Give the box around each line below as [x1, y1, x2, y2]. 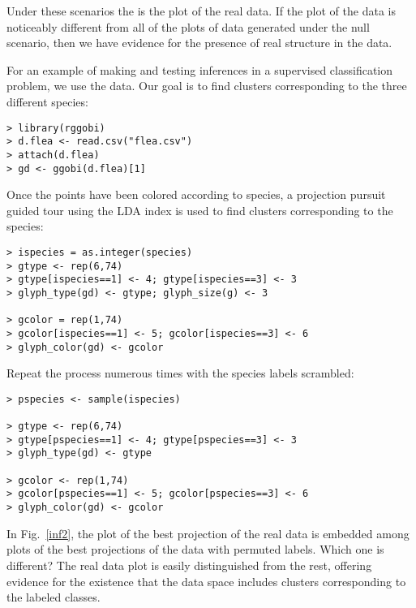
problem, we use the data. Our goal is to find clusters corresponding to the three [6, 77, 407, 94]
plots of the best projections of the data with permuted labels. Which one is [6, 541, 384, 558]
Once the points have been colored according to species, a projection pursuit [6, 186, 386, 203]
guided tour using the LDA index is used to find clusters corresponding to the [6, 201, 393, 218]
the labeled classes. [6, 589, 101, 606]
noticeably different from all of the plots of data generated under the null [6, 18, 370, 35]
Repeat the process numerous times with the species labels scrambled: [6, 364, 354, 382]
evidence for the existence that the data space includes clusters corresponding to [6, 572, 406, 589]
